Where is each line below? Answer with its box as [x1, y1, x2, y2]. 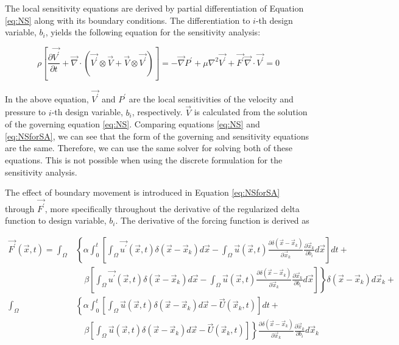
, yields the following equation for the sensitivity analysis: [45, 26, 261, 38]
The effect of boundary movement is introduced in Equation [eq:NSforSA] [5, 186, 280, 199]
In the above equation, [5, 92, 89, 105]
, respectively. [132, 105, 183, 118]
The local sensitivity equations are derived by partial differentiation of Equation [5, 2, 304, 14]
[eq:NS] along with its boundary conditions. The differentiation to [5, 13, 250, 26]
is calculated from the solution [194, 105, 308, 118]
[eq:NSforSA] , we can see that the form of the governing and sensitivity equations [5, 129, 309, 142]
